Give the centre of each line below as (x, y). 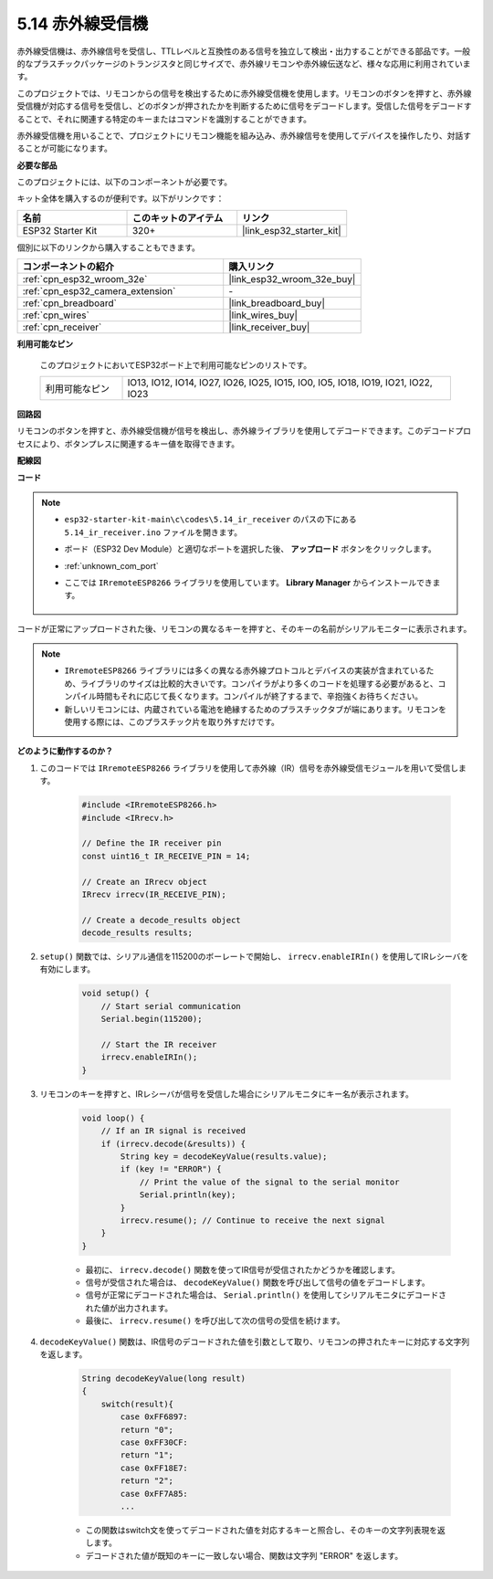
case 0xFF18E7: (154, 1468)
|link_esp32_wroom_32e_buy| (292, 279)
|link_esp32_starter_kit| (292, 230)
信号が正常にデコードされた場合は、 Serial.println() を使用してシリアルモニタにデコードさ (266, 1295)
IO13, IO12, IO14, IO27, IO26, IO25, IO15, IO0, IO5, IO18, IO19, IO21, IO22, (280, 383)
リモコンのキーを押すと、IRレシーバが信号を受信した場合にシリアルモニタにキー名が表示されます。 (227, 1094)
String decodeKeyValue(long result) (164, 1379)
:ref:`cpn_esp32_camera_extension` (99, 291)
